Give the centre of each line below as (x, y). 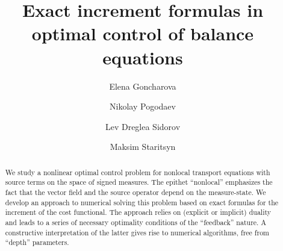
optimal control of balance (143, 33)
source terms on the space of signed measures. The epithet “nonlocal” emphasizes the (139, 182)
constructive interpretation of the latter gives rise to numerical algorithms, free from (137, 232)
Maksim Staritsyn (143, 147)
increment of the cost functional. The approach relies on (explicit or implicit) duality (138, 212)
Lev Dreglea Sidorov (143, 126)
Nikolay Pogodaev (143, 106)
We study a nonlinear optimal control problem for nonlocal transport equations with (138, 172)
